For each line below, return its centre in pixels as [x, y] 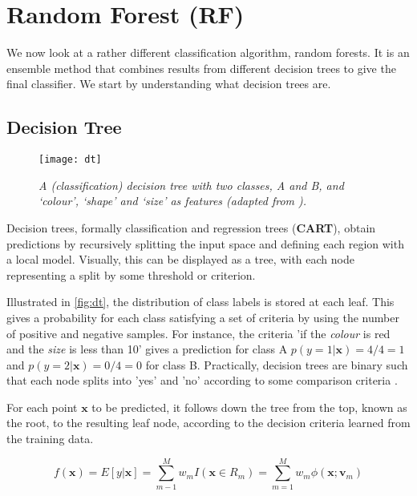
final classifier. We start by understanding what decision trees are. [169, 84]
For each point [42, 407]
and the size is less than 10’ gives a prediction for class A [147, 349]
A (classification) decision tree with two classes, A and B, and [191, 185]
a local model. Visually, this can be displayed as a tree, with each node [180, 259]
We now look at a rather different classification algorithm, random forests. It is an [208, 52]
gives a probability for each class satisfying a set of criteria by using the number [203, 317]
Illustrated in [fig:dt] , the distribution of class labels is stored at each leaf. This [200, 302]
